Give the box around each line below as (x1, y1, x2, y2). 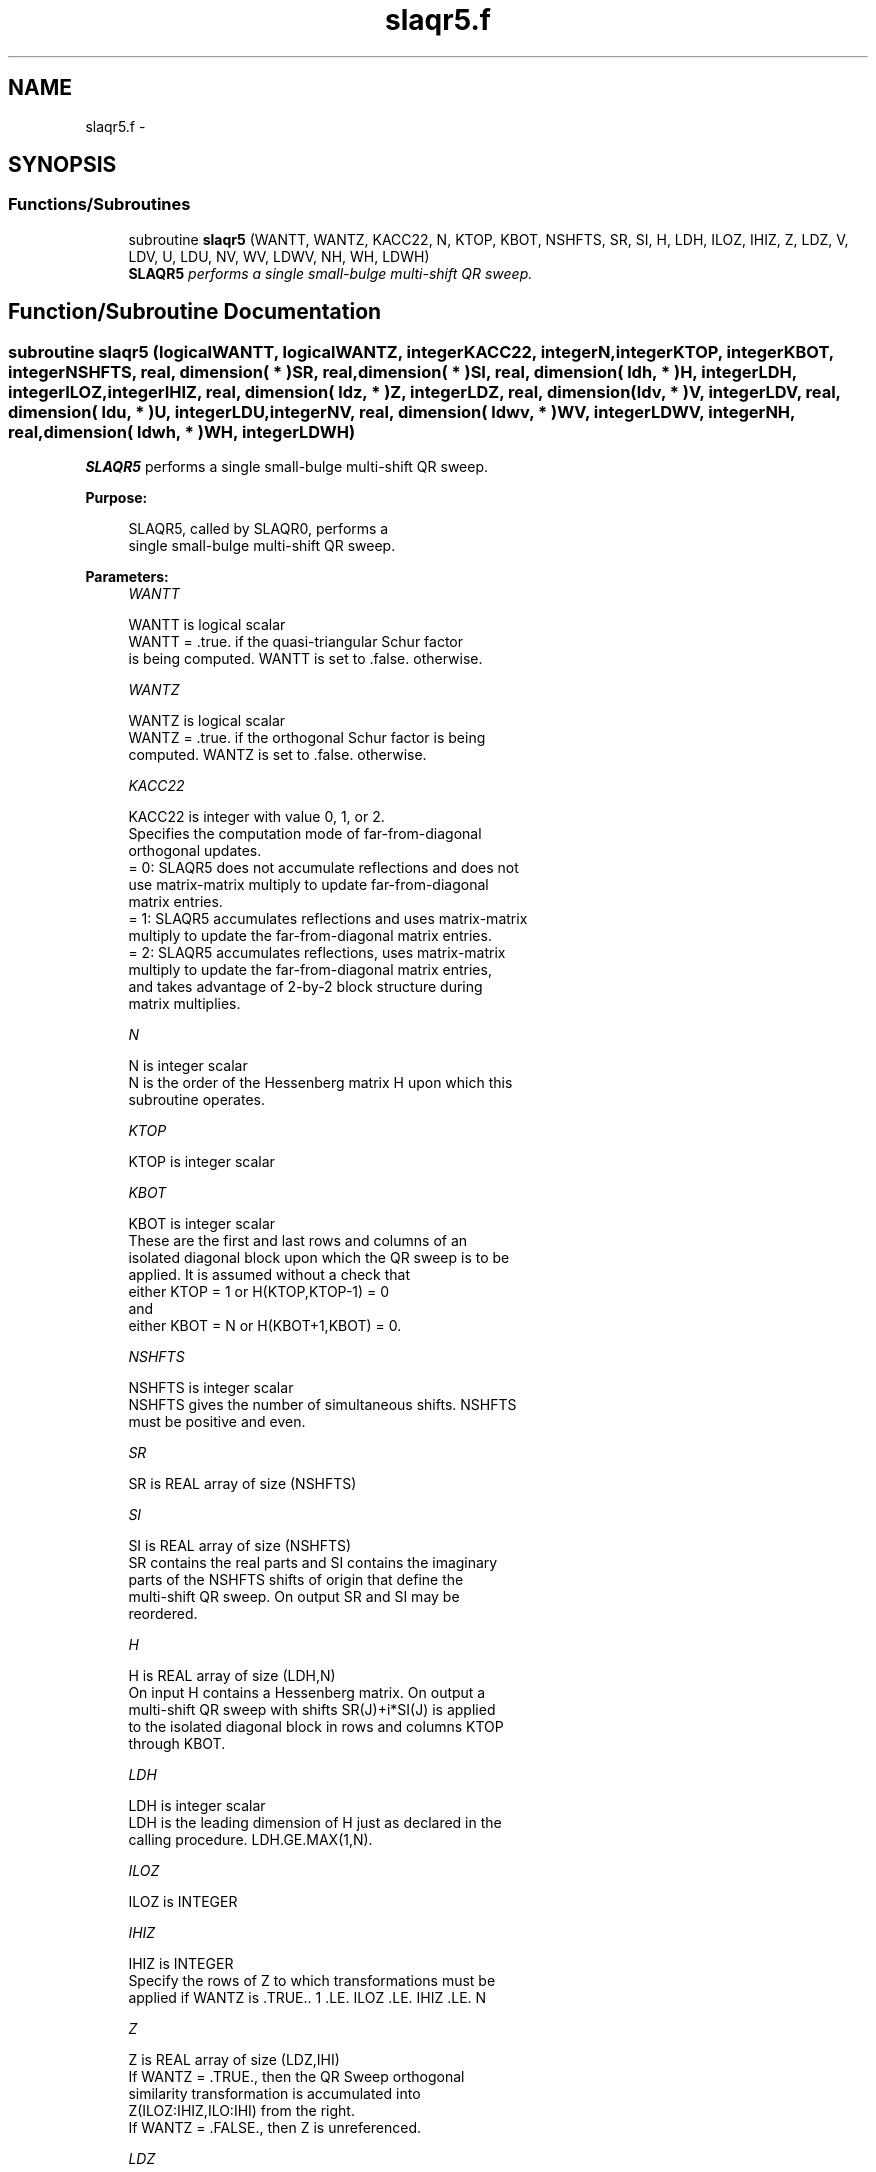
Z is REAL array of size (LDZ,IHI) (128, 2051, 340, 2069)
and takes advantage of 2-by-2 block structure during (128, 978, 483, 996)
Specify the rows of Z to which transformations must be (128, 1972, 496, 1990)
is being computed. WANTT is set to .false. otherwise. (128, 650, 483, 668)
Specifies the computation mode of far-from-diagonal (128, 825, 482, 843)
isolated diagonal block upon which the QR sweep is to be (128, 1249, 510, 1267)
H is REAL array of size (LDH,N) (128, 1667, 336, 1685)
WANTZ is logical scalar (128, 712, 286, 730)
